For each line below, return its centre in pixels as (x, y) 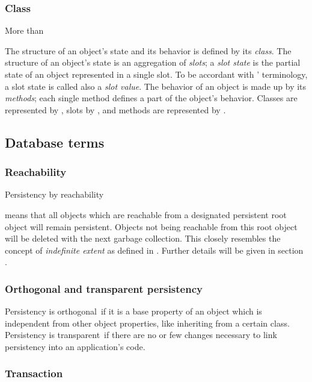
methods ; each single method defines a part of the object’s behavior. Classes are (151, 98)
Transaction (34, 373)
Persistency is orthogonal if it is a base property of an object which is (133, 311)
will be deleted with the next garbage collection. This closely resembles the (143, 238)
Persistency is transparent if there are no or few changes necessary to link (141, 335)
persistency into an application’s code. (75, 346)
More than (24, 30)
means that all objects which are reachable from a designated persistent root (146, 214)
